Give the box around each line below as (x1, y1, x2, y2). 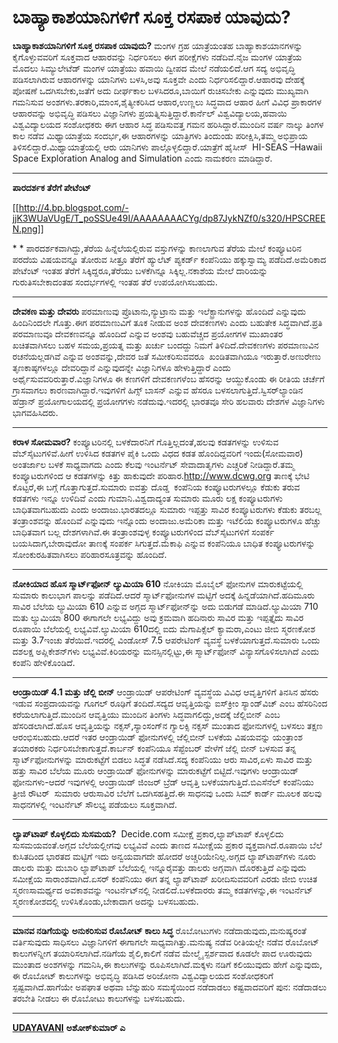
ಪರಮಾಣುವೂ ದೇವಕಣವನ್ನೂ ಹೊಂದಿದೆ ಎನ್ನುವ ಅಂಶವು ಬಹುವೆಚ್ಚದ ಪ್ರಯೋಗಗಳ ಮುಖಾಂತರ (12, 327, 284, 340)
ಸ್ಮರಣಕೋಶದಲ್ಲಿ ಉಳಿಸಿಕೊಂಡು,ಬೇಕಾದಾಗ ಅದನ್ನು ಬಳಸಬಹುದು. (12, 895, 200, 907)
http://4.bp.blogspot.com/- (18, 201, 130, 213)
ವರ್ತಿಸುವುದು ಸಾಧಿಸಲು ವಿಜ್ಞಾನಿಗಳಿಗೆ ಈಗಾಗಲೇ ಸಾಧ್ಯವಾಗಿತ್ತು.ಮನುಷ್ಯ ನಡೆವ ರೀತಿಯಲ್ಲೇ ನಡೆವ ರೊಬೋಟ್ (12, 936, 320, 948)
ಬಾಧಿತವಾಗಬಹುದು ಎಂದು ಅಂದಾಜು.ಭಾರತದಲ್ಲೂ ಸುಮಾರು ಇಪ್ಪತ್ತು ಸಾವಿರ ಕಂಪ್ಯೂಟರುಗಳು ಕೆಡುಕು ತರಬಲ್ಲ (12, 503, 322, 515)
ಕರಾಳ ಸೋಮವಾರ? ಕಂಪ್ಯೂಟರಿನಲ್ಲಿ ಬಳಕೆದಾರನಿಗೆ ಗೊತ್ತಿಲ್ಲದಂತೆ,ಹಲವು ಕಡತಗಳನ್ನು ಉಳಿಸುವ (12, 436, 279, 448)
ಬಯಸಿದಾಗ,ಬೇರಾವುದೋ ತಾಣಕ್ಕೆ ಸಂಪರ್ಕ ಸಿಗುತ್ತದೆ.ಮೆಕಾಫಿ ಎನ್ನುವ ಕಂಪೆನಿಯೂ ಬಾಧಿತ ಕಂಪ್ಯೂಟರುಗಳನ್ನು (12, 537, 316, 549)
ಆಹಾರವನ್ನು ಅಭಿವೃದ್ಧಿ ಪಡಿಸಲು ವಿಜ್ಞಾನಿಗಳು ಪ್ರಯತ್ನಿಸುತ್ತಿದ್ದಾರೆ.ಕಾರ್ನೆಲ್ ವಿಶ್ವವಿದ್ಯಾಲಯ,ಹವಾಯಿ (12, 107, 287, 119)
